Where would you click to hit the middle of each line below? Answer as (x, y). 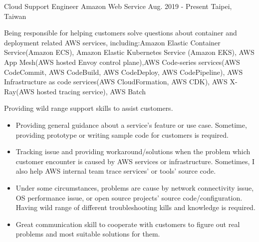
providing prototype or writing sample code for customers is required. (122, 134)
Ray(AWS (19, 91)
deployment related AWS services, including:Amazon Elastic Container (112, 42)
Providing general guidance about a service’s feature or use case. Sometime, (131, 124)
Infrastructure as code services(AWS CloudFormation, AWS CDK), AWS (116, 82)
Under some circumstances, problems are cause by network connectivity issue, (135, 187)
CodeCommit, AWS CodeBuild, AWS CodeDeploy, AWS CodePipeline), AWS (124, 72)
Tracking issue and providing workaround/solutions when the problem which (133, 151)
